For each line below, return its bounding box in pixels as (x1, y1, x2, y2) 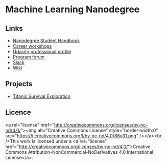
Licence (5, 108, 32, 117)
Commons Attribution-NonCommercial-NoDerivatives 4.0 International (5, 149, 153, 155)
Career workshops (12, 43, 52, 49)
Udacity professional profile (12, 49, 71, 54)
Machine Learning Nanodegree (5, 4, 140, 15)
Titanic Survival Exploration (12, 93, 70, 99)
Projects (5, 79, 33, 88)
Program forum (12, 54, 45, 60)
